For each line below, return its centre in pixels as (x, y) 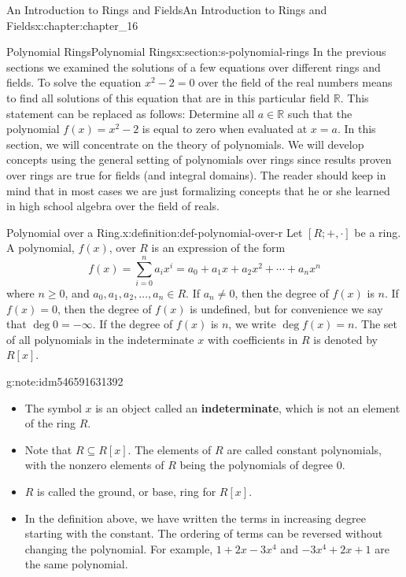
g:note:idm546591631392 (65, 381)
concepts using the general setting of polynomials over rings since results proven (199, 159)
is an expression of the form (218, 248)
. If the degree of (133, 324)
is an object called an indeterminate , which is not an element (248, 407)
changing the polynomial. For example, (119, 548)
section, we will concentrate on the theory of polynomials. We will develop (185, 144)
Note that (48, 449)
